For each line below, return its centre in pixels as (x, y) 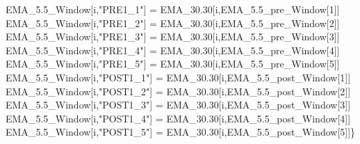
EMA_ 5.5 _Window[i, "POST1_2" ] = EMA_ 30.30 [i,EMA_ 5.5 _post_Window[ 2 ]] (178, 91)
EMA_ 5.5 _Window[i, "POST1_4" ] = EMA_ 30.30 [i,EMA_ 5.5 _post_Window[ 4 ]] (178, 118)
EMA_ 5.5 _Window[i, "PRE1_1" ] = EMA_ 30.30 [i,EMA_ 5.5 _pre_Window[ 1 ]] (173, 9)
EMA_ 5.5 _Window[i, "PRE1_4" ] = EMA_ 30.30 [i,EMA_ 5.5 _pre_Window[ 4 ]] (173, 50)
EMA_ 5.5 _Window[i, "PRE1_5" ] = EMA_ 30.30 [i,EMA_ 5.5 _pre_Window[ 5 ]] (173, 64)
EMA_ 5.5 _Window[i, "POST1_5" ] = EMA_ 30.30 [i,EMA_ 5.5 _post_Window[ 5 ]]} (181, 132)
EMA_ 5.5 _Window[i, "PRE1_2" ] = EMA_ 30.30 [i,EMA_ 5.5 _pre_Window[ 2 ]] (173, 23)
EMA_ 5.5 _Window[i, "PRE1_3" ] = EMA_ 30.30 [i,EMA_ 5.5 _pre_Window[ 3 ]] (173, 37)
